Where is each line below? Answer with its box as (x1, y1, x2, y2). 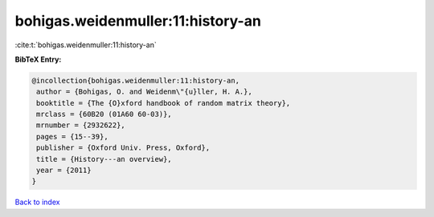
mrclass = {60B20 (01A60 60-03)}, (36, 110, 172, 119)
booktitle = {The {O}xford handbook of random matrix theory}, (36, 98, 291, 107)
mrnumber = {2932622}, (36, 121, 126, 130)
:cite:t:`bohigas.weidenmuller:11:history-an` (14, 40, 157, 50)
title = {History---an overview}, (36, 155, 172, 163)
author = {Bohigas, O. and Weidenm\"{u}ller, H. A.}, (36, 87, 252, 96)
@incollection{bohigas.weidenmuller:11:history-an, (31, 76, 240, 85)
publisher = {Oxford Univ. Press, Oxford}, (36, 143, 211, 152)
